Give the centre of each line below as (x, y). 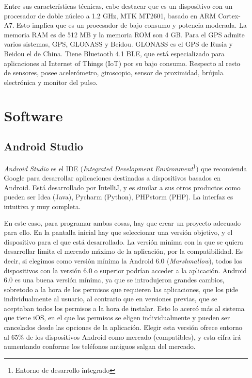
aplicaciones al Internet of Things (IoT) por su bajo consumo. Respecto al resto (122, 63)
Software (33, 115)
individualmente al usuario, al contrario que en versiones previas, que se (111, 299)
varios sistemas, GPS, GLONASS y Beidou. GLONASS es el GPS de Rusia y (118, 44)
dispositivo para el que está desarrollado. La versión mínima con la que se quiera (124, 241)
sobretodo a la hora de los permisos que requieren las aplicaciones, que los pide (121, 289)
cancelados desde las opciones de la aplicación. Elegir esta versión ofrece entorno (123, 327)
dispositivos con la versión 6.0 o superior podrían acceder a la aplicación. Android (126, 270)
